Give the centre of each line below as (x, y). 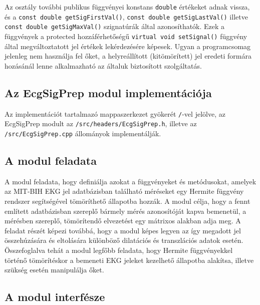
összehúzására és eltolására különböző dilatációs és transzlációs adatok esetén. (124, 240)
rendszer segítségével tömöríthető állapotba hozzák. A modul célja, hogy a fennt (127, 201)
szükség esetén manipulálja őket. (54, 270)
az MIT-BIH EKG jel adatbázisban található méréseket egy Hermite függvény (124, 191)
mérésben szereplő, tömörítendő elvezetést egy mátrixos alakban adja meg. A (123, 221)
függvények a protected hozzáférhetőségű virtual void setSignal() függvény (126, 36)
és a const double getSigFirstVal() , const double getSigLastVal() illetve (126, 16)
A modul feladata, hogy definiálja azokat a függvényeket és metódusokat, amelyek (131, 181)
